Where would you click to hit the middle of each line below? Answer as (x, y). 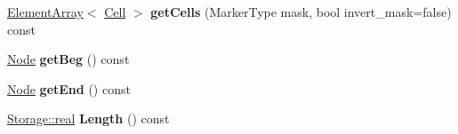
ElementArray (45, 12)
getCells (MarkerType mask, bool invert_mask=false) (301, 12)
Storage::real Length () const (88, 118)
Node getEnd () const (69, 88)
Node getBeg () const (68, 59)
